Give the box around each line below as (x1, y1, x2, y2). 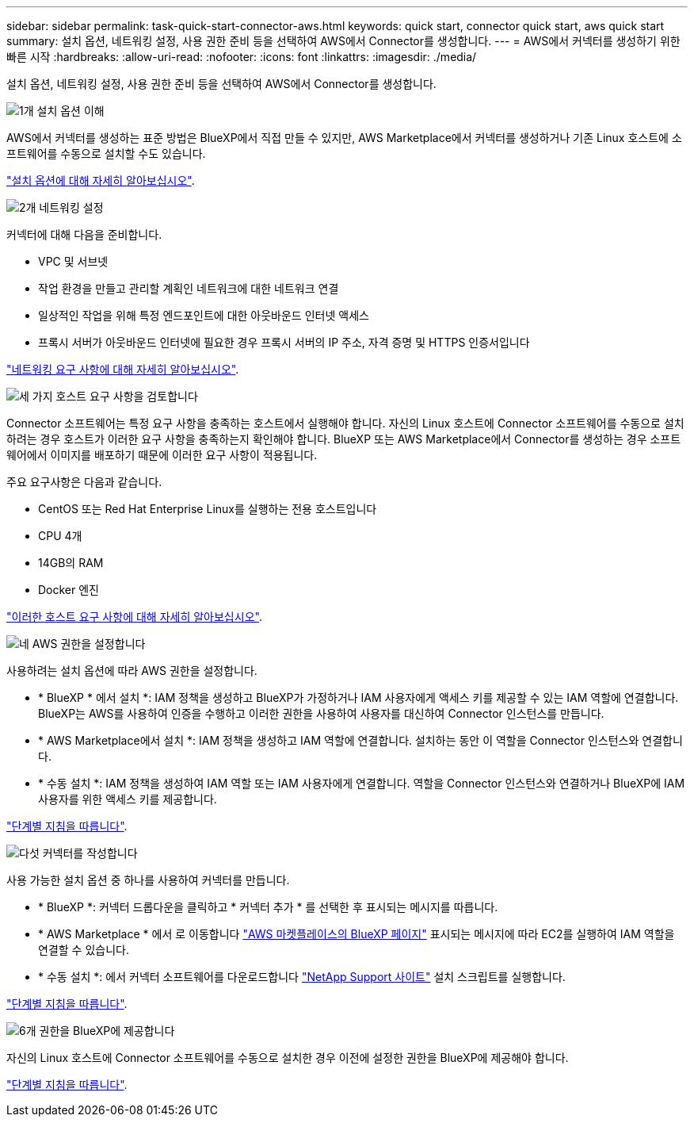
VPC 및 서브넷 (38, 255, 109, 268)
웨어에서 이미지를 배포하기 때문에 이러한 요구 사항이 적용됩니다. (6, 448, 318, 462)
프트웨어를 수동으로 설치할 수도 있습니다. (6, 147, 206, 160)
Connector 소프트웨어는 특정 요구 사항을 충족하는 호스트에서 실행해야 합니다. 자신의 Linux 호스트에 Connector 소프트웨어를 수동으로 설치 (6, 416, 684, 430)
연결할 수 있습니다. (38, 943, 129, 956)
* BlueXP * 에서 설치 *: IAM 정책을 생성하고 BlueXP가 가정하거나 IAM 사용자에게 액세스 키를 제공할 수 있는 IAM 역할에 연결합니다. (38, 691, 679, 704)
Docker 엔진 (38, 583, 99, 596)
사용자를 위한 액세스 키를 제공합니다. (38, 792, 217, 806)
